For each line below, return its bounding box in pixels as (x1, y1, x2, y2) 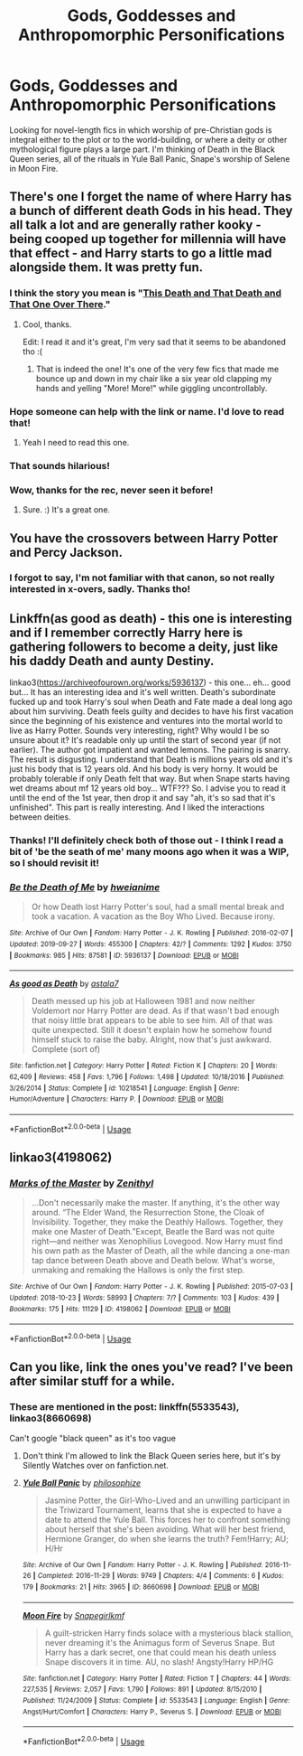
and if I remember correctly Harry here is (9, 624, 243, 640)
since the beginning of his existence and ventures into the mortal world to (9, 716, 283, 727)
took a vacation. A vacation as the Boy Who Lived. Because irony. (31, 911, 276, 922)
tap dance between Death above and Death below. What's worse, (31, 1255, 276, 1266)
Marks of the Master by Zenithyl (9, 1177, 154, 1189)
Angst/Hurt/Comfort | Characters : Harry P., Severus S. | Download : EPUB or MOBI (22, 1707, 281, 1716)
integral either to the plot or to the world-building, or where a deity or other (9, 134, 288, 145)
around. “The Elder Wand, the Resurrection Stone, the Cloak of (31, 1207, 265, 1218)
